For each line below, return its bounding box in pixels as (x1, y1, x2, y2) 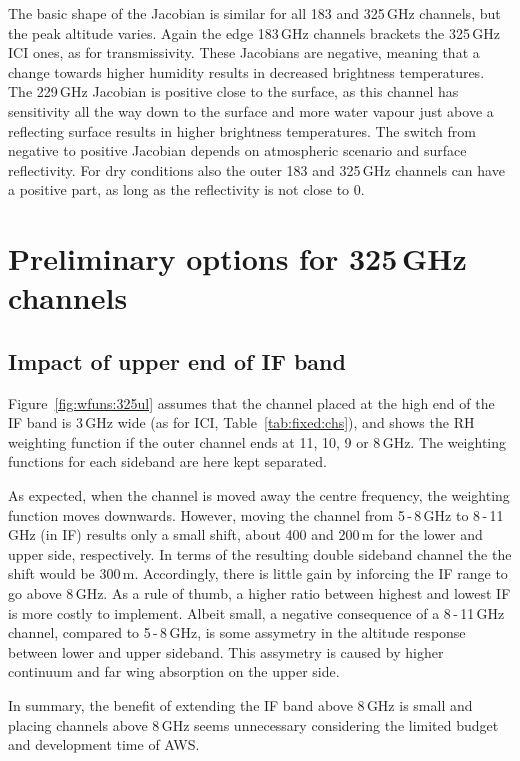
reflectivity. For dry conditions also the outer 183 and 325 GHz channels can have (8, 159, 505, 180)
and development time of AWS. (8, 734, 200, 755)
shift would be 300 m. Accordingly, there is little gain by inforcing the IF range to (8, 563, 508, 584)
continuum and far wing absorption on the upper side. (8, 661, 340, 682)
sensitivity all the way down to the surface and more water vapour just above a (8, 100, 494, 121)
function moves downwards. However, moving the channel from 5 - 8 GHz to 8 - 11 (8, 504, 504, 525)
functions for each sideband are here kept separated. (8, 451, 327, 472)
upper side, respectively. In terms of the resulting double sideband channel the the (8, 543, 512, 564)
